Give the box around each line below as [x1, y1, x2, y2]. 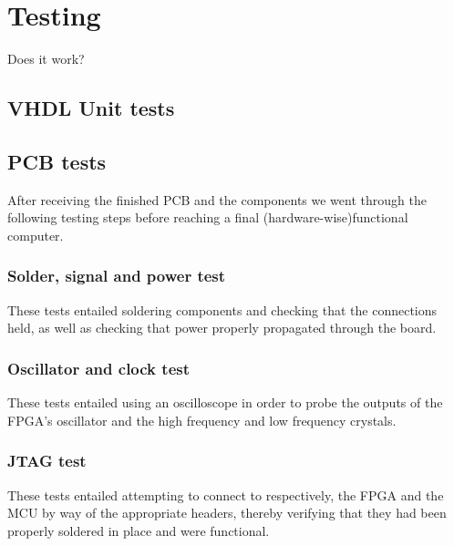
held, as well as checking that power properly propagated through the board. [7, 318, 437, 337]
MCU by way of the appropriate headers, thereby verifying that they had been [7, 503, 447, 522]
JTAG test [7, 449, 87, 472]
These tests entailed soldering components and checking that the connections [7, 300, 438, 319]
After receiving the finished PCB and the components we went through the [7, 190, 427, 209]
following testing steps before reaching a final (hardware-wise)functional [7, 208, 408, 227]
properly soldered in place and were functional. [7, 520, 270, 540]
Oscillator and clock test [7, 356, 190, 379]
